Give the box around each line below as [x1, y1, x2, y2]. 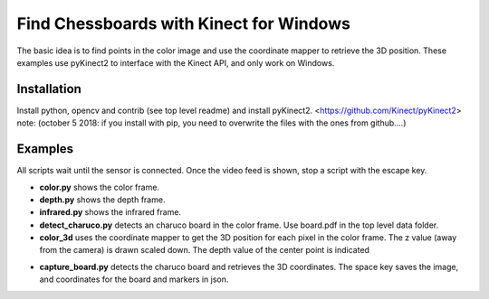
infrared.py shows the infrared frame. [39, 207, 181, 218]
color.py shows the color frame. [39, 182, 160, 192]
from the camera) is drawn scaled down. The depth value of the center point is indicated [39, 245, 370, 256]
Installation [16, 81, 81, 97]
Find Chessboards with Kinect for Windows [16, 14, 350, 33]
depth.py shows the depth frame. [39, 194, 166, 205]
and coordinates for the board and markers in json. [39, 274, 229, 285]
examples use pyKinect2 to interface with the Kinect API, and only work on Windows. [16, 57, 335, 68]
